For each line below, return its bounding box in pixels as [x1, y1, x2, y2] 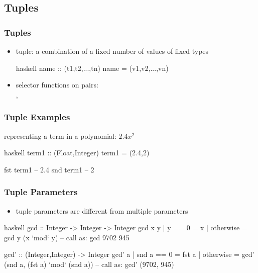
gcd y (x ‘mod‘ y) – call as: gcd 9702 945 [4, 232, 130, 242]
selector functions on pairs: [16, 79, 98, 90]
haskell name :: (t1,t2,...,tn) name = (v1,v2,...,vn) [16, 62, 169, 73]
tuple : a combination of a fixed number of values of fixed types [16, 46, 209, 56]
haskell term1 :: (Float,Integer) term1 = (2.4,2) [4, 147, 150, 158]
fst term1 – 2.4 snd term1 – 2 [4, 164, 94, 174]
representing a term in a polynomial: [4, 130, 116, 141]
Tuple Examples [4, 111, 70, 123]
